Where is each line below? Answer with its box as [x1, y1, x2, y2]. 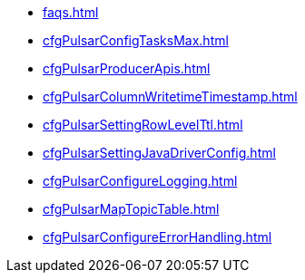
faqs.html [43, 5, 99, 20]
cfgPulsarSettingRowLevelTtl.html [43, 117, 243, 132]
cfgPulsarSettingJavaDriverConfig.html [43, 145, 276, 160]
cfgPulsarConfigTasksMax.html [43, 33, 229, 48]
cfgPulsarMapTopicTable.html [43, 201, 220, 217]
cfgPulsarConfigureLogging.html [43, 173, 238, 188]
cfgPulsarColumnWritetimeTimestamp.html [43, 89, 298, 104]
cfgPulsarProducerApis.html [43, 61, 211, 76]
